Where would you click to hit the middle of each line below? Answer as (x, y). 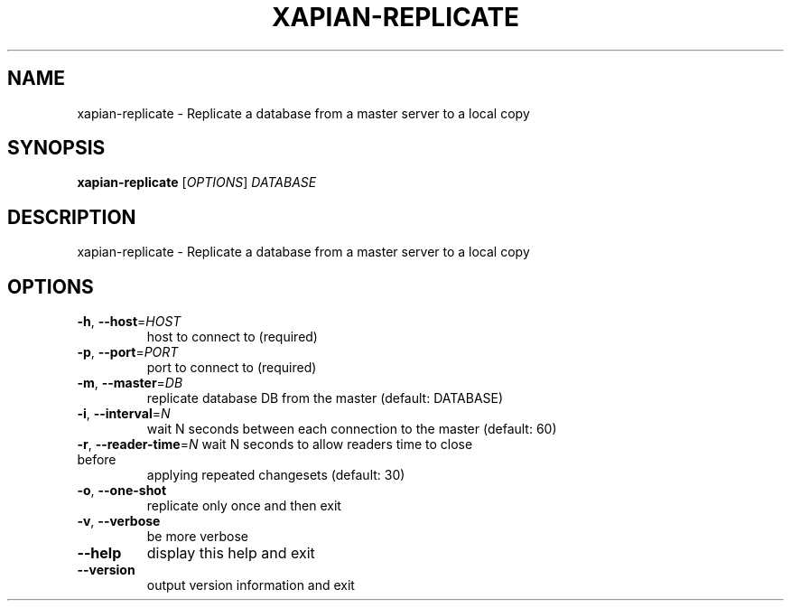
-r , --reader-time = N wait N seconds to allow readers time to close (275, 444)
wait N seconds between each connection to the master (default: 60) (352, 429)
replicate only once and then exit (244, 506)
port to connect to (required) (232, 368)
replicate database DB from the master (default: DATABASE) (325, 398)
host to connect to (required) (232, 337)
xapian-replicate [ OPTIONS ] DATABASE (197, 182)
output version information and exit (251, 585)
